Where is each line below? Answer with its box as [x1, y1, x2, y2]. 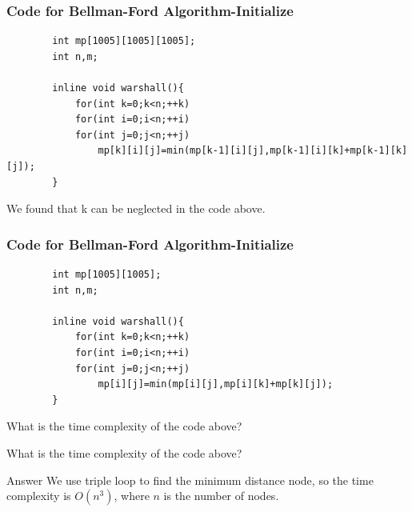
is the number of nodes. [163, 487, 279, 504]
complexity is [6, 487, 71, 504]
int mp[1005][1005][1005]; [52, 35, 196, 47]
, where [114, 487, 150, 504]
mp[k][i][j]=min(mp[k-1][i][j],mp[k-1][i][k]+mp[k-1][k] [98, 145, 408, 157]
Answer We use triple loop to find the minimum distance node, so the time [6, 471, 374, 488]
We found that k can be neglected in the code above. [6, 200, 266, 217]
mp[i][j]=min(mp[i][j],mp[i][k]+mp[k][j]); [98, 378, 334, 390]
